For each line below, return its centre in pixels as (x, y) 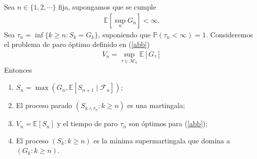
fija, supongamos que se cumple (107, 7)
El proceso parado (44, 105)
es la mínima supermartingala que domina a (162, 140)
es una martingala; (156, 105)
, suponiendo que (124, 34)
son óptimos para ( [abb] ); (168, 123)
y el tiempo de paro (87, 123)
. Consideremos (229, 34)
